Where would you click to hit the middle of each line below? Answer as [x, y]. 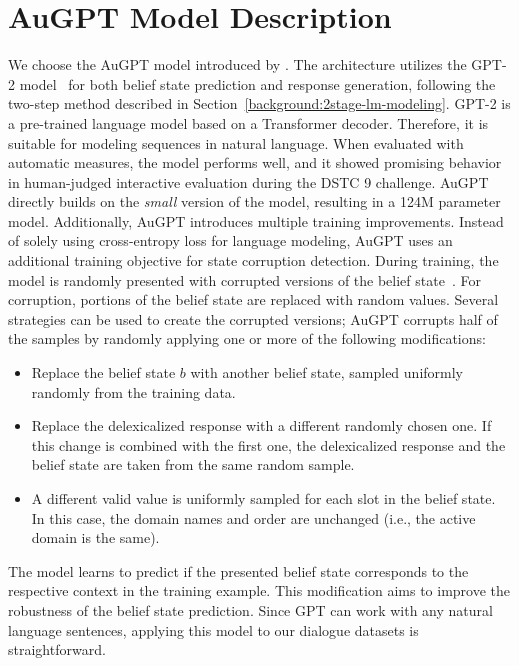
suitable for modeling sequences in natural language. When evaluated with [236, 142]
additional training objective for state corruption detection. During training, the [253, 260]
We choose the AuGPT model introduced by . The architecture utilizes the [237, 64]
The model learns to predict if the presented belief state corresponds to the [238, 570]
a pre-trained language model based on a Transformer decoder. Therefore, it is [248, 122]
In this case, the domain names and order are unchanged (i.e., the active [253, 517]
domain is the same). [95, 537]
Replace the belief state [103, 372]
